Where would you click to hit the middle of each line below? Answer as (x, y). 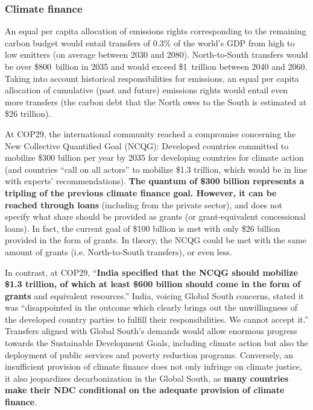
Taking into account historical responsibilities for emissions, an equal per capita (152, 78)
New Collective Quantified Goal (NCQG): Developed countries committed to (147, 145)
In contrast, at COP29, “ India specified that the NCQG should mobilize (151, 272)
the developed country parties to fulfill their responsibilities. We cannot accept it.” (157, 319)
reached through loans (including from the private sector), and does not (144, 204)
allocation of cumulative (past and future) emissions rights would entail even (147, 90)
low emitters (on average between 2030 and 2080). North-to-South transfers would (156, 54)
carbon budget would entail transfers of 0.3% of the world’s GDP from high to (150, 42)
